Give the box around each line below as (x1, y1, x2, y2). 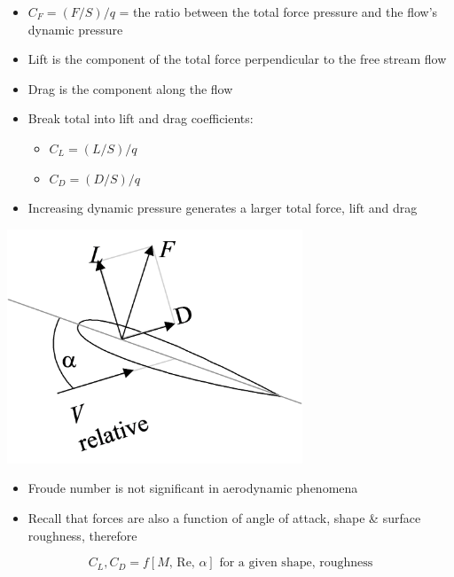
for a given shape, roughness (219, 557, 373, 570)
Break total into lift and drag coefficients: (27, 109, 254, 128)
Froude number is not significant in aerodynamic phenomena (27, 479, 358, 497)
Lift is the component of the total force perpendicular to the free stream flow (27, 50, 447, 68)
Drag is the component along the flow (27, 79, 233, 97)
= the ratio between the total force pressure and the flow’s (119, 3, 438, 20)
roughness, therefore (27, 526, 137, 544)
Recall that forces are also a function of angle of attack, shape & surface (27, 508, 421, 526)
